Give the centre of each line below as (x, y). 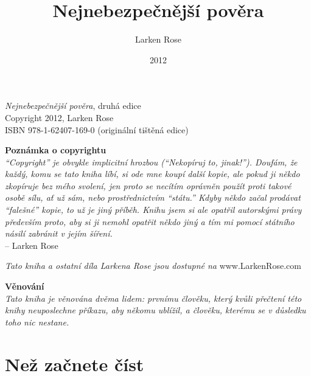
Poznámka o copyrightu (56, 150)
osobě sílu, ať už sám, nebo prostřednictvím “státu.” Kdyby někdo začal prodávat (153, 197)
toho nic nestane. (37, 322)
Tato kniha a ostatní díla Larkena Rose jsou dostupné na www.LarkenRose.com (153, 266)
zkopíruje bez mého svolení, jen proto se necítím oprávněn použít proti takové (148, 185)
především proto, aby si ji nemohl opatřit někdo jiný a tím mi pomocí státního (150, 221)
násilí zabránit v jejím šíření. (59, 233)
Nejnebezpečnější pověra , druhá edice (73, 106)
